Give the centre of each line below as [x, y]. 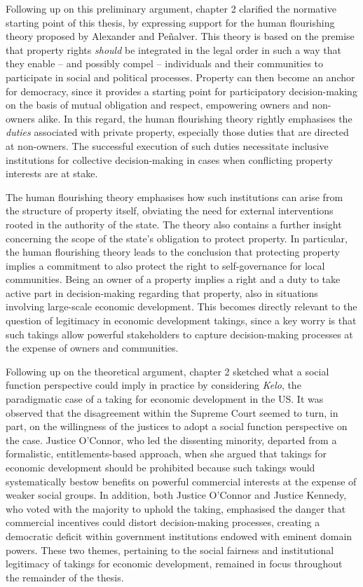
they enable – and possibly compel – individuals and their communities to [165, 63]
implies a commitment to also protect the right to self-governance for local [165, 265]
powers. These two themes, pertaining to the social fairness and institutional [170, 550]
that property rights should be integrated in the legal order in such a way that [173, 49]
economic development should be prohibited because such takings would [160, 467]
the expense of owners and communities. [92, 348]
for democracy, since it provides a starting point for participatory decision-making [181, 91]
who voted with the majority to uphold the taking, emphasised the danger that [176, 508]
